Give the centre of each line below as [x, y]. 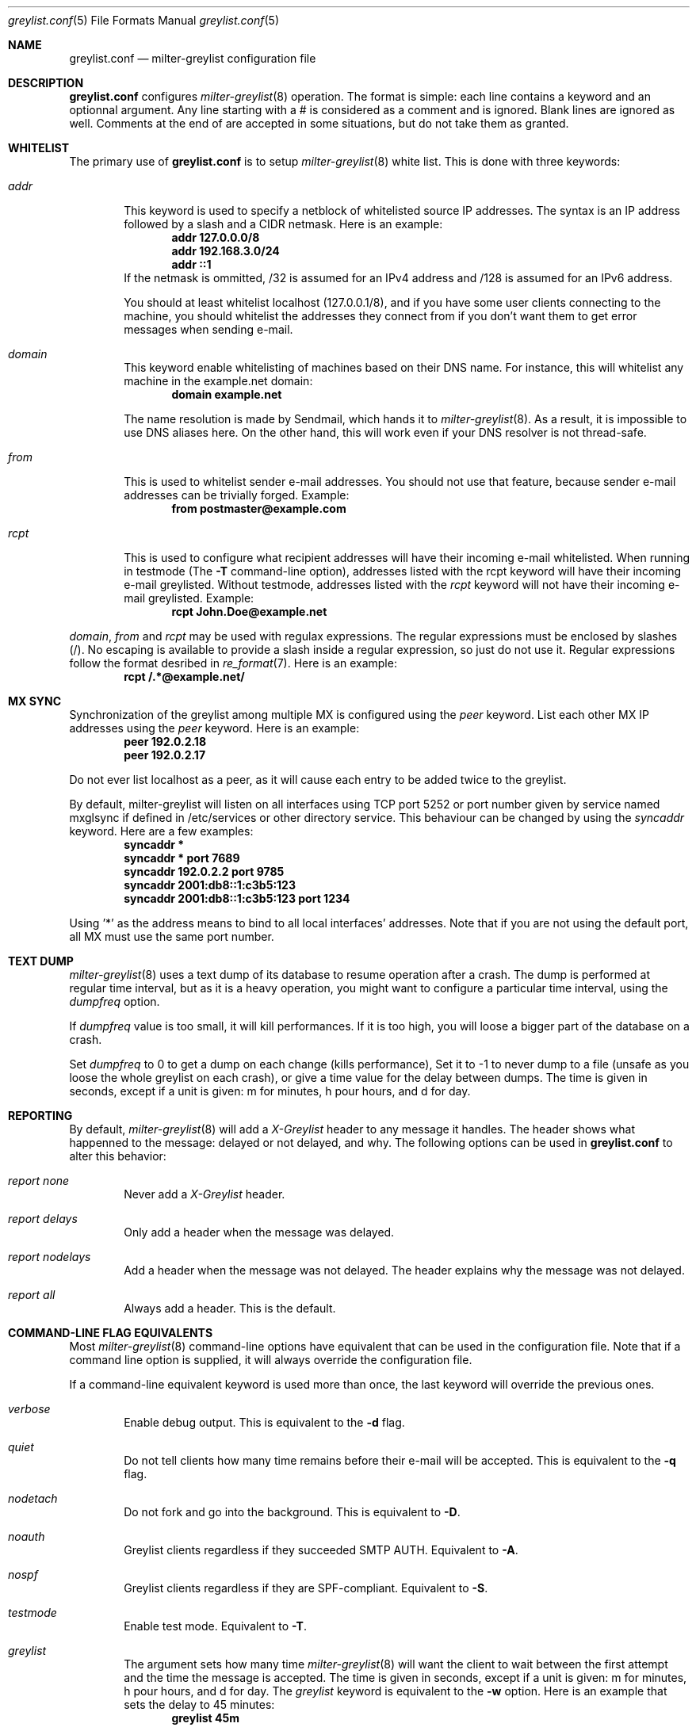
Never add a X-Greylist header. [205, 1194]
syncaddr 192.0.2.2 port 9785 [204, 871]
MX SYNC [35, 701]
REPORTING [40, 1116]
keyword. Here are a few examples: [161, 831]
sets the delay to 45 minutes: [199, 1704]
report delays [43, 1219]
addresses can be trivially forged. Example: [237, 495]
